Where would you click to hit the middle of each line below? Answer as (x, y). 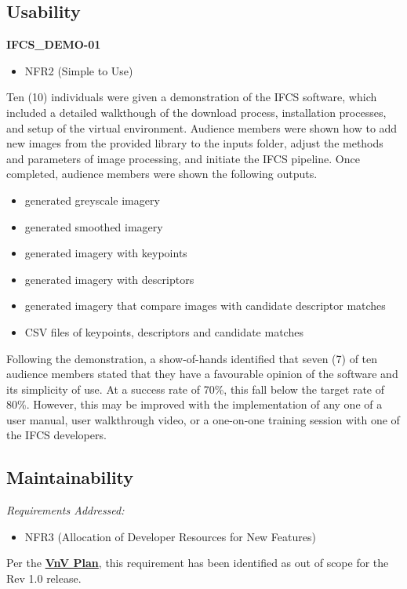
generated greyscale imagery (92, 200)
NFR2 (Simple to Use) (79, 70)
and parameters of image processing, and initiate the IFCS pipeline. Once (183, 158)
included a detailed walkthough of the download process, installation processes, (196, 112)
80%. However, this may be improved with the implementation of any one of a (194, 404)
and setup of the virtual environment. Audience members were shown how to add (202, 127)
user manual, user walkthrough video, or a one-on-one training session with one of (203, 419)
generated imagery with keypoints (106, 253)
